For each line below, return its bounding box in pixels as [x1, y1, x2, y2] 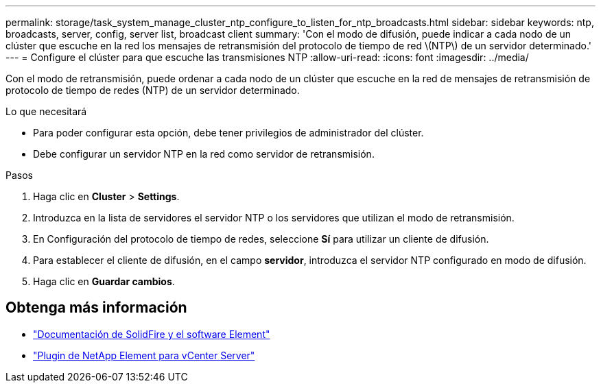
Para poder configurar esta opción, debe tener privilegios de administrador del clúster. [33, 127, 424, 138]
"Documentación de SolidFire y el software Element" [33, 328, 270, 340]
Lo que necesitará [5, 106, 87, 117]
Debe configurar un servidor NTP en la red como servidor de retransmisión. [33, 148, 375, 160]
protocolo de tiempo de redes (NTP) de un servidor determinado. [5, 84, 300, 96]
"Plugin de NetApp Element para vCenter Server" [33, 349, 255, 361]
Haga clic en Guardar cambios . [33, 276, 175, 287]
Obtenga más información [5, 299, 187, 317]
